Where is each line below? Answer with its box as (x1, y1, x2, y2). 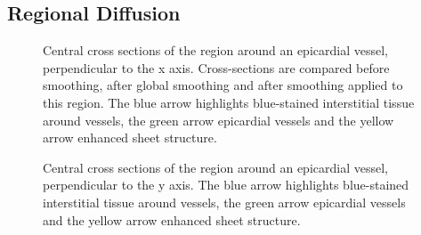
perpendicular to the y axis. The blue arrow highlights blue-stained (43, 175, 409, 194)
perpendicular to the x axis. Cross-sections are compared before (43, 58, 390, 77)
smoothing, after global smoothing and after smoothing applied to (43, 76, 403, 94)
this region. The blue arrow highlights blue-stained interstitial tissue (43, 93, 415, 111)
